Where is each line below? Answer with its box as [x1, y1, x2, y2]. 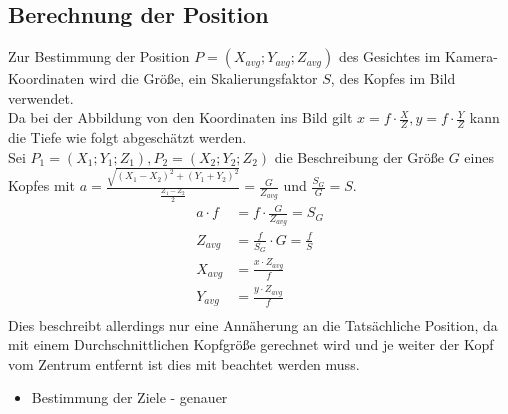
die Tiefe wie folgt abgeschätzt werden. [8, 127, 247, 148]
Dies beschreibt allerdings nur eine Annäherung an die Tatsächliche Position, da [8, 314, 498, 335]
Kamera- [445, 46, 498, 67]
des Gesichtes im [338, 46, 441, 67]
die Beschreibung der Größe [274, 146, 444, 167]
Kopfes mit [8, 175, 75, 196]
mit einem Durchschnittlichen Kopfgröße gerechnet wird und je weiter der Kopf [8, 334, 494, 355]
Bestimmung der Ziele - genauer [31, 387, 228, 408]
